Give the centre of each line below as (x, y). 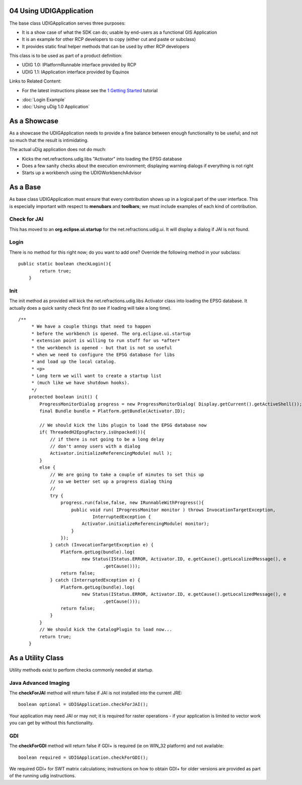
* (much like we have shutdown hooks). (81, 383)
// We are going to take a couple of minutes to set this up (127, 474)
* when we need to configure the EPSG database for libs (103, 354)
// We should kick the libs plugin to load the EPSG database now (123, 425)
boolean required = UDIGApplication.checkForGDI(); (83, 757)
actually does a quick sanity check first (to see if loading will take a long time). (90, 308)
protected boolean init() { (63, 397)
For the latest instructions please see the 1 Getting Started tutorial (90, 90)
